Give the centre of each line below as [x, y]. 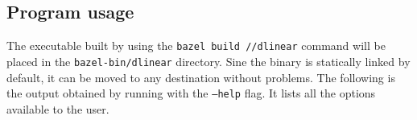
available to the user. [58, 108]
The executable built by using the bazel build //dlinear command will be [196, 46]
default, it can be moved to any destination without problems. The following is [201, 77]
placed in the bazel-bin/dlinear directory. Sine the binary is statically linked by [208, 61]
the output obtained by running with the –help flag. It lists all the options [191, 93]
